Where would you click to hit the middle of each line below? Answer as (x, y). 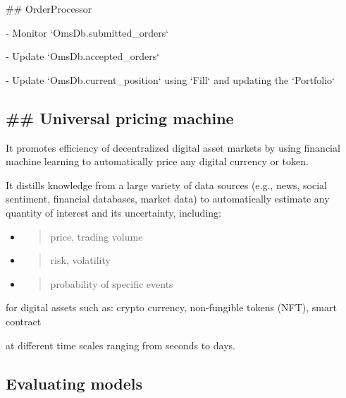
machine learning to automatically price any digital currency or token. (157, 161)
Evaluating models (74, 383)
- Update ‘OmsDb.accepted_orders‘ (83, 56)
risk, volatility (80, 260)
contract (24, 321)
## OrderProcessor (49, 8)
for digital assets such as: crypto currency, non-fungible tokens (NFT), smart (171, 307)
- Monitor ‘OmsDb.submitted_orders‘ (87, 32)
